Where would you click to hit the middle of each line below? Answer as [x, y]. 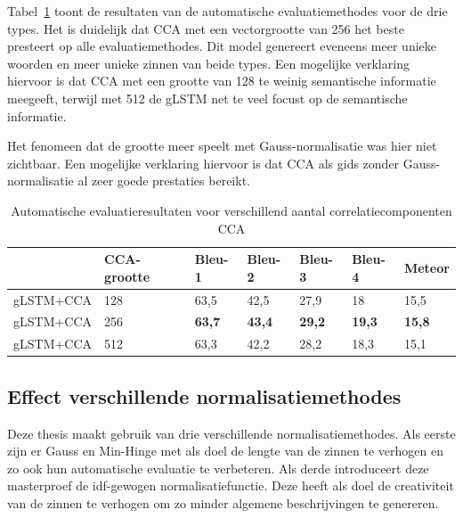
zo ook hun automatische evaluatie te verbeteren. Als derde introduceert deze [218, 468]
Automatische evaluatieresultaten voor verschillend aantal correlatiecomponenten [231, 210]
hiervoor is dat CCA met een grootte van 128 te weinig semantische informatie [222, 81]
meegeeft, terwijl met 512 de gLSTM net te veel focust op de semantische [207, 98]
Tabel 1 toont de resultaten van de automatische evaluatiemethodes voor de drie [227, 11]
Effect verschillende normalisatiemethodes [204, 395]
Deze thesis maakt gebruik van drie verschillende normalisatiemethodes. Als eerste [231, 433]
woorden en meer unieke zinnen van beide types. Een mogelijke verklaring [208, 63]
